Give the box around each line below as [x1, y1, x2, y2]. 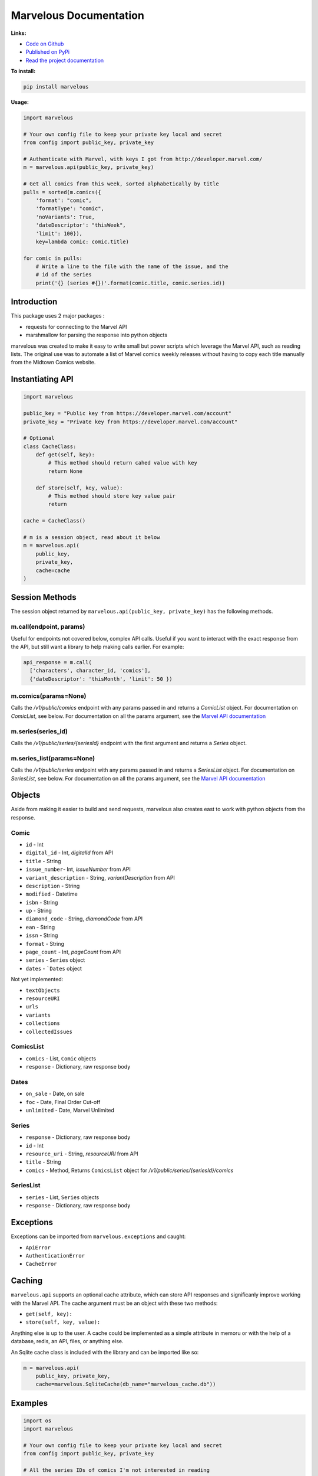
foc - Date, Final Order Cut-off [25, 1098, 101, 1105]
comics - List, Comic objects [25, 1054, 97, 1062]
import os [23, 1417, 52, 1424]
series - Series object [25, 956, 85, 964]
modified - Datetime [25, 890, 78, 897]
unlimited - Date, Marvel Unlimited [25, 1107, 115, 1113]
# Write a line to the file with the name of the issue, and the [35, 263, 228, 270]
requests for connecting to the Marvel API [25, 323, 127, 330]
